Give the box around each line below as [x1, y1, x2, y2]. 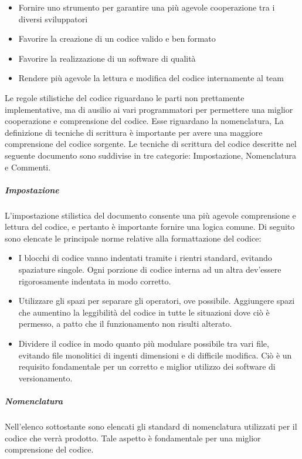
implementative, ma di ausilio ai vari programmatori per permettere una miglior [5, 103, 293, 115]
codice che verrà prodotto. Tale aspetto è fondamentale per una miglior [5, 431, 261, 444]
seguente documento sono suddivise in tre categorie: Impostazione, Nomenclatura [5, 149, 297, 161]
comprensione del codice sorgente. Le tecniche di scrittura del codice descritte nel [5, 138, 297, 150]
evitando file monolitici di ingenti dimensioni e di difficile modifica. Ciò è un [18, 349, 292, 361]
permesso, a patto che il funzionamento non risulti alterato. [18, 317, 232, 330]
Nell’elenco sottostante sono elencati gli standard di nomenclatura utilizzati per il [5, 420, 297, 432]
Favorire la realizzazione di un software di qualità [18, 52, 196, 64]
